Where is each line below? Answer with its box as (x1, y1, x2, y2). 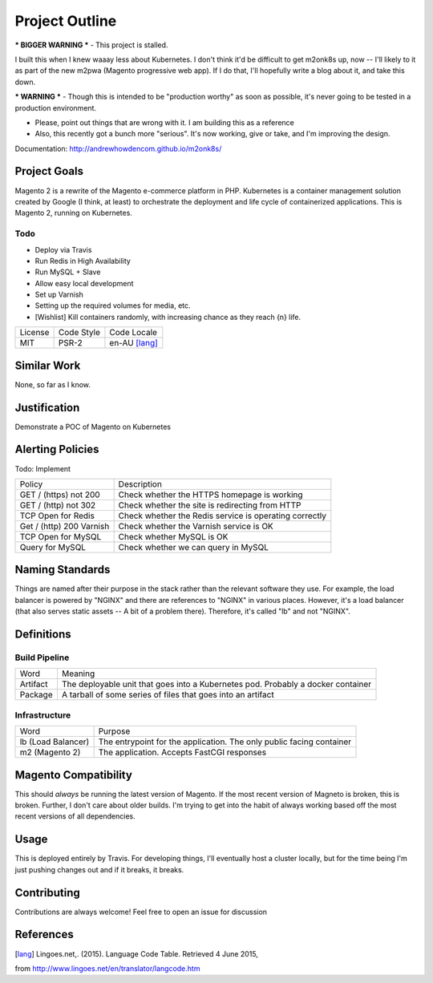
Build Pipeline (14, 652, 70, 663)
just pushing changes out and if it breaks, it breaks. (14, 864, 184, 874)
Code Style (58, 327, 100, 338)
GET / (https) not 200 (19, 489, 100, 500)
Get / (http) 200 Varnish (19, 520, 110, 532)
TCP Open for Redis (19, 510, 95, 521)
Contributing (14, 886, 80, 900)
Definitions (14, 628, 71, 641)
